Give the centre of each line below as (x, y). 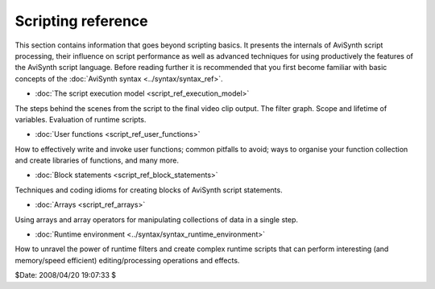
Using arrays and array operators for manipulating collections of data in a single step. (156, 219)
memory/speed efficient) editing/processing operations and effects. (127, 260)
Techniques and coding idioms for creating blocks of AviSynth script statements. (149, 190)
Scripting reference (81, 21)
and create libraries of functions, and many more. (97, 160)
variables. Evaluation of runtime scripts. (81, 119)
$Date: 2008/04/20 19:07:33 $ (66, 275)
